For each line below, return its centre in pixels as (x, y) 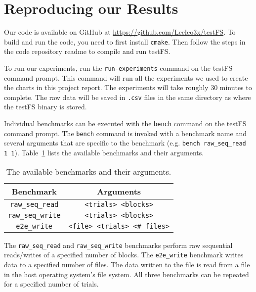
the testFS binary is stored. (45, 107)
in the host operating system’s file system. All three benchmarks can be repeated (127, 274)
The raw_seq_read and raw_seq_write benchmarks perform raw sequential (118, 245)
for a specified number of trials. (51, 284)
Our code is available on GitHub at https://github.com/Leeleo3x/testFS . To (120, 32)
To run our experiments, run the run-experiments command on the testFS (118, 68)
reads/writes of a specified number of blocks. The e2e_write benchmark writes (124, 255)
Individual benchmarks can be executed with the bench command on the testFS (125, 123)
